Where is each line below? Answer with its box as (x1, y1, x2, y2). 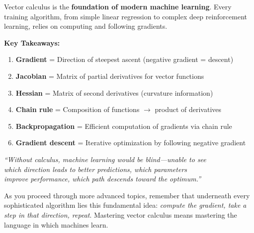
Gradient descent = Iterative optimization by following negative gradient (15, 137, 246, 148)
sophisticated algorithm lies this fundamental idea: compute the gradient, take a (4, 200, 247, 210)
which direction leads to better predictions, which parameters (4, 164, 187, 174)
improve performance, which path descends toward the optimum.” (4, 174, 201, 184)
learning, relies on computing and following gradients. (4, 21, 168, 31)
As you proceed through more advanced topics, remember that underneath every (4, 190, 250, 200)
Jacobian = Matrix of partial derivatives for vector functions (15, 70, 204, 81)
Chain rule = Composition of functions (15, 104, 140, 115)
